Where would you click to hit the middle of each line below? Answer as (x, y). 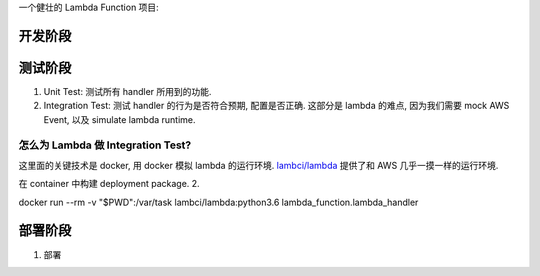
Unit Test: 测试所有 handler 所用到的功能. (127, 91)
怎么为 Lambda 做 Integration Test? (105, 145)
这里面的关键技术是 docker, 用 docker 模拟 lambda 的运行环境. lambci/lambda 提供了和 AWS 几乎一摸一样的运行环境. (258, 165)
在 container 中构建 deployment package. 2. (109, 184)
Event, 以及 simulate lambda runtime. (119, 119)
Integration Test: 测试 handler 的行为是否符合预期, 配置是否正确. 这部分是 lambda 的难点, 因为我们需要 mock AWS (276, 106)
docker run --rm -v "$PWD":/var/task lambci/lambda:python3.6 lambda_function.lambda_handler (218, 202)
